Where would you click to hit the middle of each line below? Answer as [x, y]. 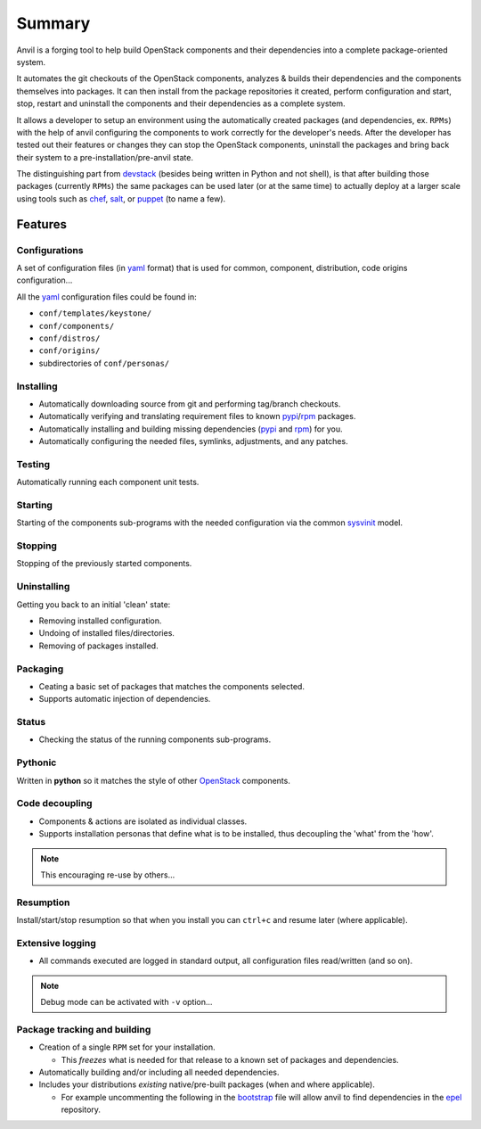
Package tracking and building [84, 1029]
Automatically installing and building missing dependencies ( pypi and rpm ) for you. [191, 429]
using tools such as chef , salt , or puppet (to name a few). [121, 198]
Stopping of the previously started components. [104, 564]
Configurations [50, 250]
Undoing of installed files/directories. [107, 633]
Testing [33, 464]
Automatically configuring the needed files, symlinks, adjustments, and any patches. [193, 441]
